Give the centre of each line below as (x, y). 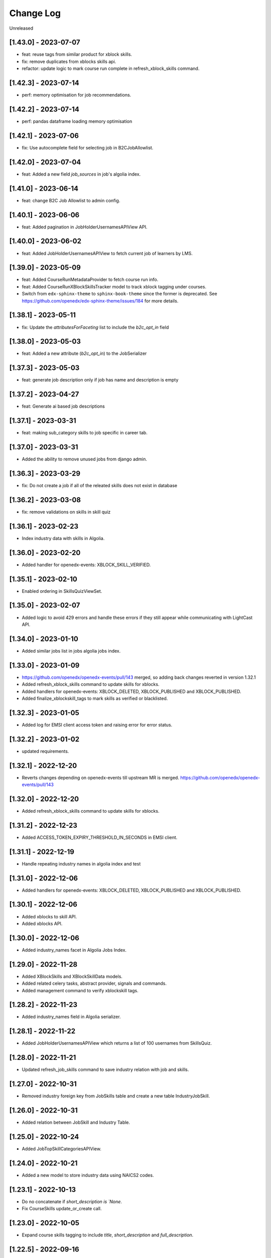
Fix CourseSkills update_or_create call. (62, 1209)
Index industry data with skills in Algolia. (63, 538)
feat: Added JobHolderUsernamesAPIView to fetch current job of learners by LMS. (107, 253)
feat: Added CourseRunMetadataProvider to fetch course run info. (90, 280)
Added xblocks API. (42, 923)
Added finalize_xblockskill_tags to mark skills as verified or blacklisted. (95, 698)
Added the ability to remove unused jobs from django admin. (85, 459)
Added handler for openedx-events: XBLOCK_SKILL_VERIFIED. (86, 565)
